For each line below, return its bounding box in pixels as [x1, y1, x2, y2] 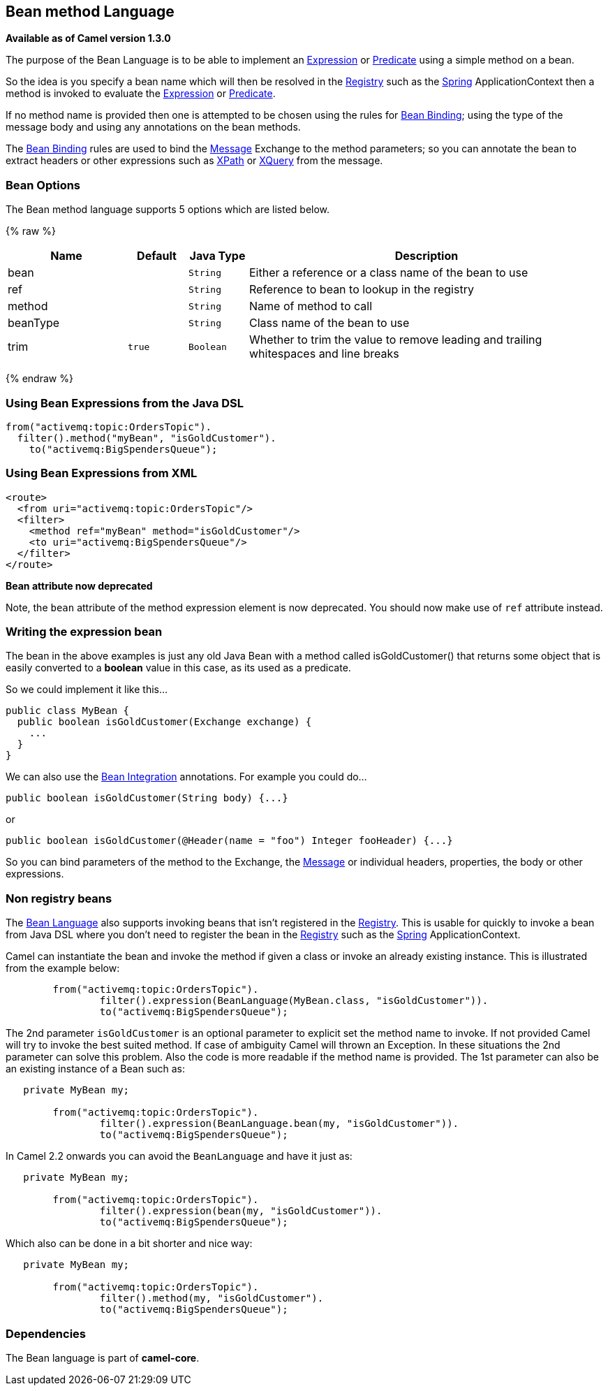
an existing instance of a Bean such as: [6, 1063, 186, 1075]
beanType [8, 316, 60, 330]
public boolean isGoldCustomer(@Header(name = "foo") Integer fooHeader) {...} [6, 835, 453, 847]
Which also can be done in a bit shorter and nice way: [6, 1237, 253, 1250]
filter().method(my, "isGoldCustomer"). [99, 1292, 324, 1304]
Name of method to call [249, 299, 373, 314]
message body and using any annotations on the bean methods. [6, 121, 301, 133]
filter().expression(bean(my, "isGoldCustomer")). [99, 1205, 383, 1217]
